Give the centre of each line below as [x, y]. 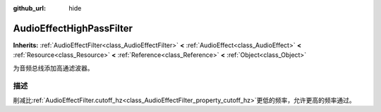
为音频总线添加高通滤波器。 [53, 68]
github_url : [29, 8]
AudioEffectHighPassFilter [73, 28]
